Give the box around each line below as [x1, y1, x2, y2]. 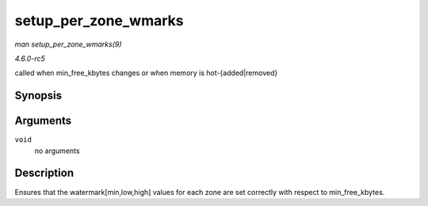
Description [14, 167, 75, 180]
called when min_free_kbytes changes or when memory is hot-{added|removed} [14, 68, 278, 78]
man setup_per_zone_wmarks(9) [14, 39, 122, 49]
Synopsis [14, 89, 63, 103]
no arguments [34, 146, 80, 155]
